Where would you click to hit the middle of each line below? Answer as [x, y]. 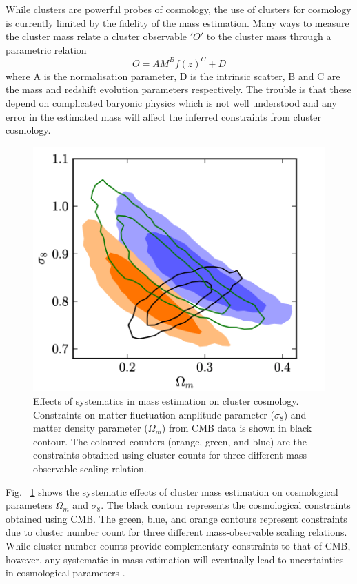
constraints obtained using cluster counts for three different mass [170, 455]
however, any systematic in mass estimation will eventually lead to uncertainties [175, 559]
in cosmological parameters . [65, 573]
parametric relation [46, 49]
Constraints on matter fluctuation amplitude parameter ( [154, 414]
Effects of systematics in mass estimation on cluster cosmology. [166, 401]
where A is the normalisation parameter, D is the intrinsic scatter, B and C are [173, 75]
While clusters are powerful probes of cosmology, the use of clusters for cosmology [178, 9]
